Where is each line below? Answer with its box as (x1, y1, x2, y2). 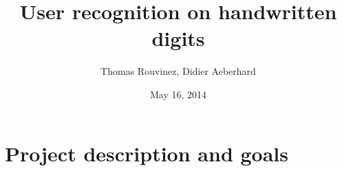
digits (151, 24, 205, 52)
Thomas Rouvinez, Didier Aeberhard (100, 64, 256, 78)
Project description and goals (5, 139, 288, 167)
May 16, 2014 (149, 87, 207, 101)
